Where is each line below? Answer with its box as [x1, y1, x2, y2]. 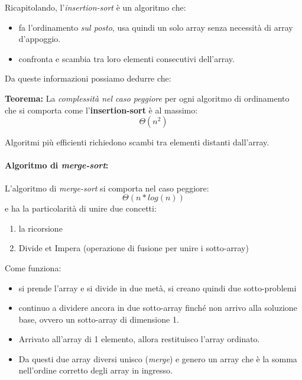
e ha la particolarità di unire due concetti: [5, 202, 157, 215]
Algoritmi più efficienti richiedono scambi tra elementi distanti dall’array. [5, 136, 269, 148]
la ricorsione [18, 222, 63, 234]
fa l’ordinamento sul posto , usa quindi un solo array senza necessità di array [18, 21, 293, 33]
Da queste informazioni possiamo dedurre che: [5, 72, 171, 85]
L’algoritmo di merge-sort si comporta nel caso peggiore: [5, 181, 209, 194]
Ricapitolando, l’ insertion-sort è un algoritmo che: [5, 1, 186, 13]
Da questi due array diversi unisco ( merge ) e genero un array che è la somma [18, 352, 297, 365]
